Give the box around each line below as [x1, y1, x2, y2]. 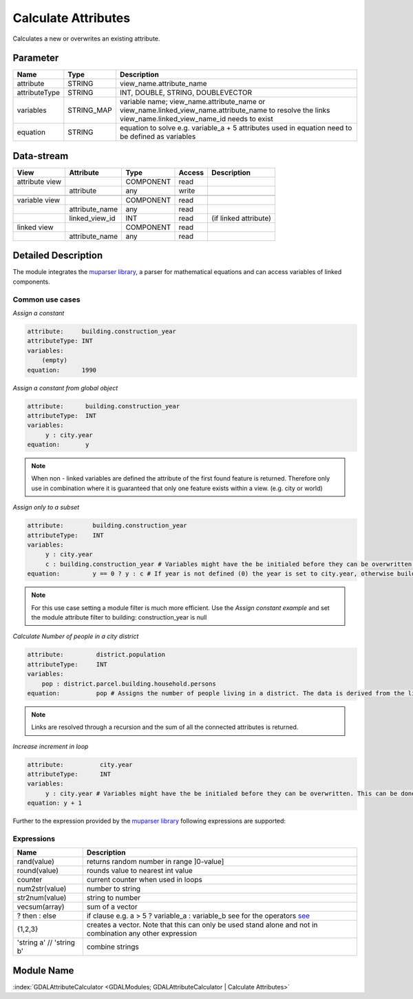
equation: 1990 [27, 366, 96, 374]
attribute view [17, 176, 62, 186]
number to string [86, 884, 141, 894]
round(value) [17, 866, 59, 876]
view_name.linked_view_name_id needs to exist [119, 114, 273, 124]
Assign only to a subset [12, 503, 80, 512]
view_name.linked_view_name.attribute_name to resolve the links [119, 105, 330, 115]
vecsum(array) [17, 902, 65, 912]
